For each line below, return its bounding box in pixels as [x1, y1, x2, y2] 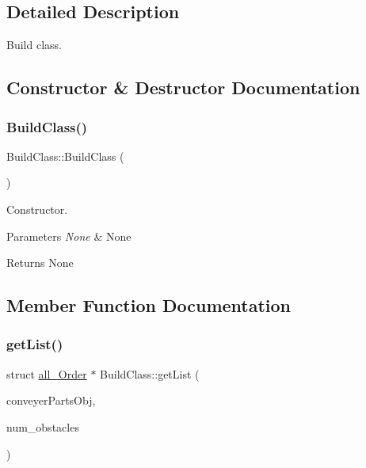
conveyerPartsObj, [6, 392, 96, 409]
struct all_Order [6, 365, 87, 382]
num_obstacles [6, 418, 79, 435]
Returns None [6, 254, 74, 271]
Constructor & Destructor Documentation [6, 75, 360, 100]
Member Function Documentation [6, 293, 292, 318]
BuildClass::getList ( [100, 365, 200, 382]
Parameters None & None [6, 227, 132, 244]
